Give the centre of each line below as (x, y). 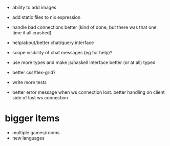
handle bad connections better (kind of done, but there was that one (84, 27)
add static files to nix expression (46, 17)
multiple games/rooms (36, 132)
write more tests (29, 82)
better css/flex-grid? (34, 72)
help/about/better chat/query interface (53, 43)
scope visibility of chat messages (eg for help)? (62, 53)
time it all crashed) (32, 33)
